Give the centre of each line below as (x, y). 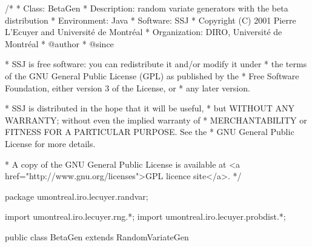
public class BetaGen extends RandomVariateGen (97, 236)
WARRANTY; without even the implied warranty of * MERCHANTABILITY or (156, 120)
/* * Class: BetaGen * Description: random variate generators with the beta (147, 8)
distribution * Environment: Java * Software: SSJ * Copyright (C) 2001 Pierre (151, 20)
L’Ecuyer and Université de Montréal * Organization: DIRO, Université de (144, 32)
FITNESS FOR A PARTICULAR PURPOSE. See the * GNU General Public (150, 132)
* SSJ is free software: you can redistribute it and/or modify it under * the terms (156, 64)
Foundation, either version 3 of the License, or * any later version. (128, 87)
